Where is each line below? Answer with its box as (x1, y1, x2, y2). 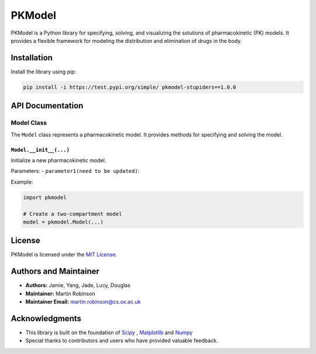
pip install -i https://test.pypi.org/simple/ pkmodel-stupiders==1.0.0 (23, 84, 236, 90)
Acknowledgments (11, 314, 82, 324)
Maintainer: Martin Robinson (25, 290, 95, 297)
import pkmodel (23, 194, 67, 200)
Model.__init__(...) (11, 147, 70, 153)
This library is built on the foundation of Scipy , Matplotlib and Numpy (25, 329, 193, 336)
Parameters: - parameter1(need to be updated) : (11, 168, 140, 175)
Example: (11, 178, 33, 185)
